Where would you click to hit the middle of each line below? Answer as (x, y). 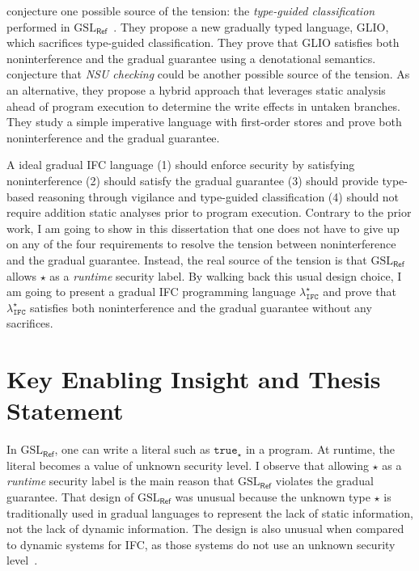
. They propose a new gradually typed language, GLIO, (251, 26)
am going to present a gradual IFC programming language (151, 292)
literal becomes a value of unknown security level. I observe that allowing (188, 465)
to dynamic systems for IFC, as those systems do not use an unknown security (201, 544)
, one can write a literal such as (132, 449)
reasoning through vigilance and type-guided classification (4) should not (218, 196)
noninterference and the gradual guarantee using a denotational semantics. (191, 58)
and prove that (360, 292)
